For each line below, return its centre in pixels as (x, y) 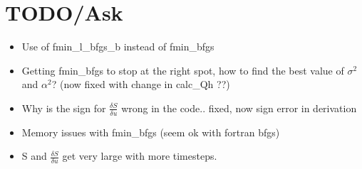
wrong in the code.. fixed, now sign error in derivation (239, 108)
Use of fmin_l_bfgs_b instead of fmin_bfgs (118, 47)
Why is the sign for (64, 108)
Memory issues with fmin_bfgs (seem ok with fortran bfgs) (151, 132)
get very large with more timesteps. (140, 156)
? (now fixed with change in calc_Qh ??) (141, 84)
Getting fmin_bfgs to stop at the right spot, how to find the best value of (183, 70)
